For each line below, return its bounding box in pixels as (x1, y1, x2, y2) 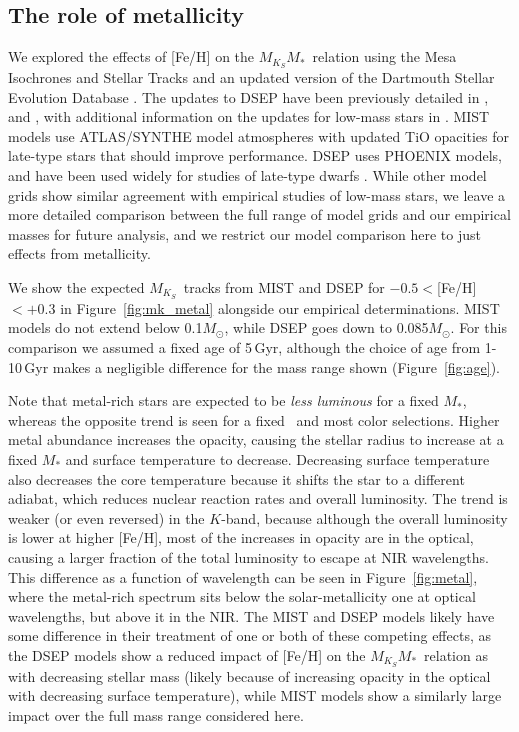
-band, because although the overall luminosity (221, 507, 508, 528)
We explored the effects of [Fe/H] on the (8, 46, 255, 67)
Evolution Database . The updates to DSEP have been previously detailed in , (8, 86, 489, 107)
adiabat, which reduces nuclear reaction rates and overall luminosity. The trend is (8, 488, 508, 509)
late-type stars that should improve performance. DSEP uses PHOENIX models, (8, 145, 502, 166)
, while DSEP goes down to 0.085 (224, 317, 429, 338)
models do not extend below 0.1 (8, 317, 203, 338)
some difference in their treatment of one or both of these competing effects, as (8, 625, 491, 646)
